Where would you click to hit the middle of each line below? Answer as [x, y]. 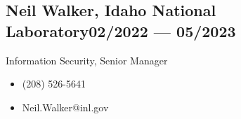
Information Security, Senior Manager [87, 60]
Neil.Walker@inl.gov [65, 107]
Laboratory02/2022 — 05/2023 [121, 30]
